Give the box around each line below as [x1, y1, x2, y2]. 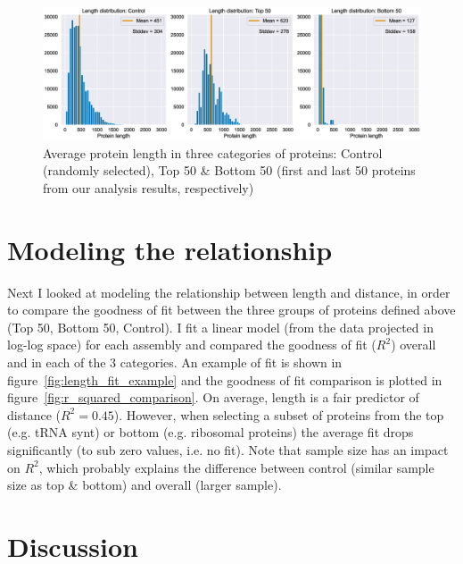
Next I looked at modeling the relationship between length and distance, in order [7, 282, 451, 301]
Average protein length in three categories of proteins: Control [43, 143, 383, 162]
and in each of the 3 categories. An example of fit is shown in [7, 352, 343, 371]
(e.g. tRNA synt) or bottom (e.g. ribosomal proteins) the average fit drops [7, 423, 414, 442]
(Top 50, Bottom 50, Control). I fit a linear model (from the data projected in [7, 317, 434, 336]
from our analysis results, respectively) [43, 178, 254, 197]
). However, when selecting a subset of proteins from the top [113, 405, 444, 424]
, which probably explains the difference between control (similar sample [38, 458, 434, 476]
